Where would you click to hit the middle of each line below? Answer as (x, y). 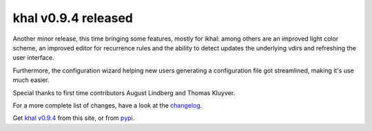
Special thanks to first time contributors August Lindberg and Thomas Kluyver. (124, 92)
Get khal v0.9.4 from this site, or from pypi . (74, 118)
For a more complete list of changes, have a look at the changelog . (107, 105)
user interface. (33, 58)
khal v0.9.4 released (73, 18)
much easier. (31, 80)
